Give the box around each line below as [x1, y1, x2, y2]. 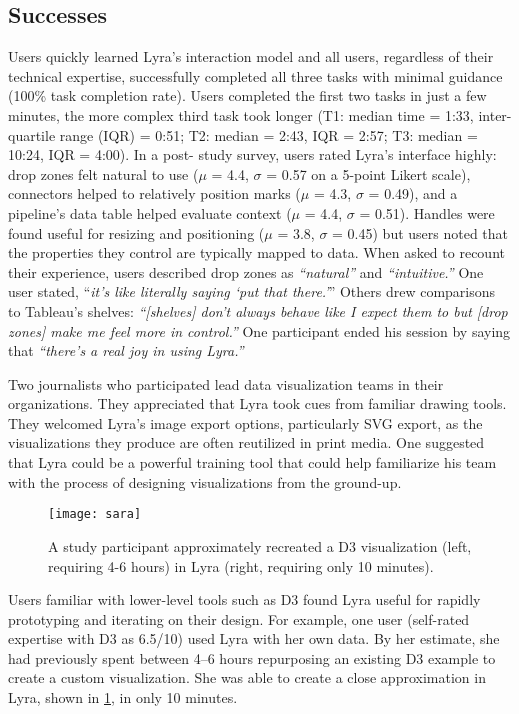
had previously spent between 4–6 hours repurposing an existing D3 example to [8, 647, 496, 668]
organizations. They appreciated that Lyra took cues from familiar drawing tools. [8, 393, 507, 414]
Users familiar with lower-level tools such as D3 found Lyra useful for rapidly [8, 589, 481, 610]
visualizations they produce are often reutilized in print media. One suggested [8, 432, 485, 453]
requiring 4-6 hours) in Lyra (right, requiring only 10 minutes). [48, 555, 434, 576]
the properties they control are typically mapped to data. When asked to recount [8, 242, 505, 263]
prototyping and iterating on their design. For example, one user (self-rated [8, 608, 470, 629]
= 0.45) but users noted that [332, 222, 509, 243]
